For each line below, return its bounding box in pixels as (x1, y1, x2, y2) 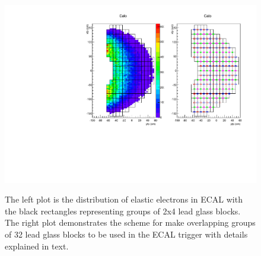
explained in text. (5, 239, 69, 252)
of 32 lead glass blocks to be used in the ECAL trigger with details (5, 228, 248, 241)
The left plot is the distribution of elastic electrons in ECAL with (5, 193, 243, 206)
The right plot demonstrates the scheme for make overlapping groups (5, 216, 256, 229)
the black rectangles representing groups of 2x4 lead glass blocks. (5, 204, 241, 217)
